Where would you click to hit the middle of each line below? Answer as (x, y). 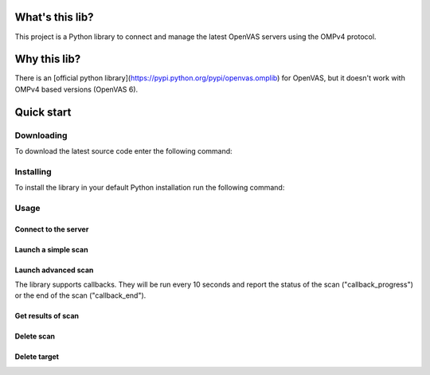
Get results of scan (47, 316)
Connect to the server (52, 229)
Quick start (43, 112)
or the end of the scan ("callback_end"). (80, 295)
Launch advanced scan (54, 270)
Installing (33, 171)
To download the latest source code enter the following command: (123, 150)
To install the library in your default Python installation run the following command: (150, 188)
